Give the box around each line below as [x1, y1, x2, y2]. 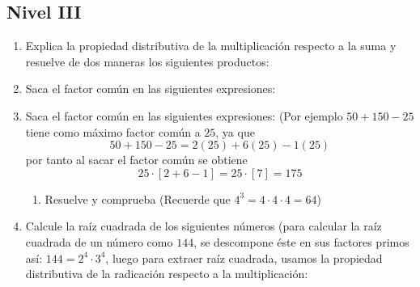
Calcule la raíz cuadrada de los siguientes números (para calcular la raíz [25, 217, 382, 234]
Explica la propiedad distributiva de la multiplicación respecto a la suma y [25, 37, 397, 54]
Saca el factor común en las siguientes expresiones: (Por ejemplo [25, 107, 343, 124]
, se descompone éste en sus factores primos [193, 233, 409, 250]
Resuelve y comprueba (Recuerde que [45, 190, 231, 207]
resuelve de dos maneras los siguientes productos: [25, 53, 269, 70]
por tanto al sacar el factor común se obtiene [25, 151, 248, 168]
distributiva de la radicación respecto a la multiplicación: [25, 265, 308, 282]
